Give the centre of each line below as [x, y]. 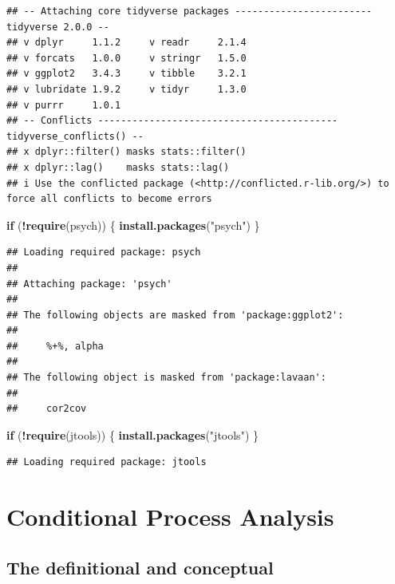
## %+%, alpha [55, 346]
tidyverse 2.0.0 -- [58, 27]
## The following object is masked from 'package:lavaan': [166, 378]
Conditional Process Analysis [170, 517]
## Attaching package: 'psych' [89, 284]
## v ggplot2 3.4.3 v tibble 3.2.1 [126, 74]
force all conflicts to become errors [109, 199]
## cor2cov [47, 409]
